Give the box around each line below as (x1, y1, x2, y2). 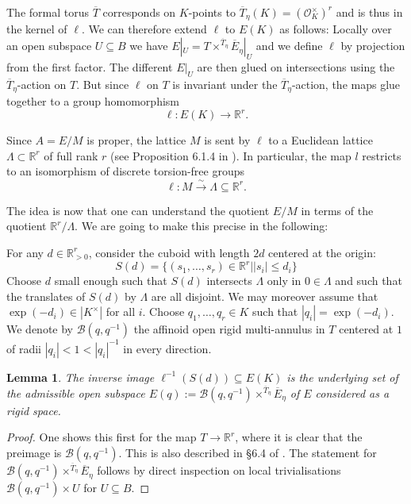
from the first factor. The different (6, 58, 173, 75)
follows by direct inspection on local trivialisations (97, 462, 341, 479)
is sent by (204, 132, 251, 148)
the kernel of (6, 21, 67, 37)
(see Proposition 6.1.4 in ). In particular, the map (109, 147, 351, 164)
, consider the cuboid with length (88, 244, 250, 260)
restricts (362, 147, 401, 164)
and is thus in (336, 4, 403, 20)
